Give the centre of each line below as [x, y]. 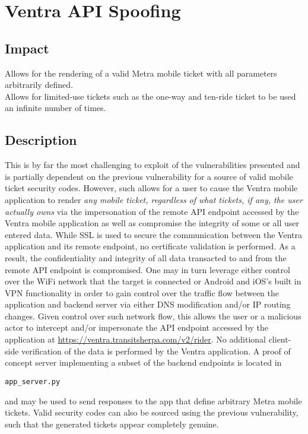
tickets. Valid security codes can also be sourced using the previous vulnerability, [152, 412]
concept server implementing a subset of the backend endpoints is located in [143, 362]
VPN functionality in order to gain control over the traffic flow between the [142, 292]
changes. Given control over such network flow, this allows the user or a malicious [153, 316]
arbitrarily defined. [39, 85]
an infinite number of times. [55, 108]
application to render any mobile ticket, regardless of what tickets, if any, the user [154, 199]
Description [41, 140]
